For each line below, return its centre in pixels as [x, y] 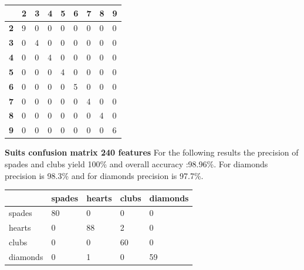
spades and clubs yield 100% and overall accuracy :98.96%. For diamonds [136, 163]
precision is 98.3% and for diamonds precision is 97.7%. [104, 175]
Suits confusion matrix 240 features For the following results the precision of [152, 152]
